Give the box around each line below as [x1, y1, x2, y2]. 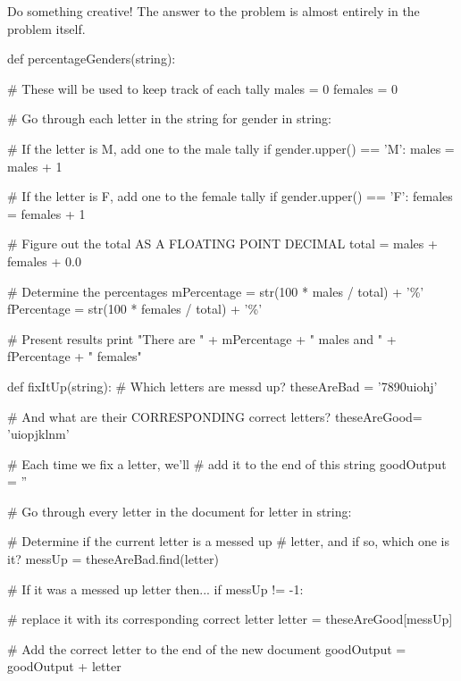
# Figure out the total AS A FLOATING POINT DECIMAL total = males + [7, 234, 438, 253]
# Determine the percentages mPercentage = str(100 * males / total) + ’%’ [7, 282, 424, 300]
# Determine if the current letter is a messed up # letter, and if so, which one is [7, 532, 449, 551]
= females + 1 [7, 204, 86, 223]
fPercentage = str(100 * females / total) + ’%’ [7, 299, 263, 318]
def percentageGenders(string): [7, 49, 176, 68]
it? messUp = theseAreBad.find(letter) [7, 550, 219, 568]
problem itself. [7, 19, 86, 38]
